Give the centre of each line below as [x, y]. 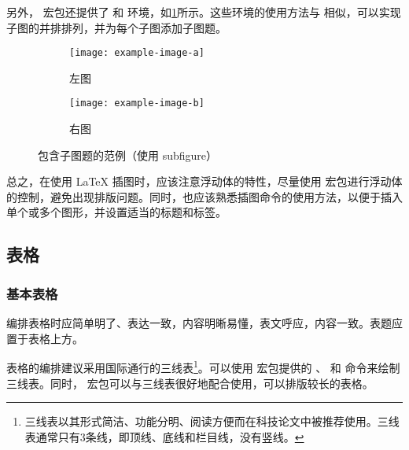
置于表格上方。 [45, 338]
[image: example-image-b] [137, 103]
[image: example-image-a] [137, 53]
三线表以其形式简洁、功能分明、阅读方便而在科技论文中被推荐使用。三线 [212, 421]
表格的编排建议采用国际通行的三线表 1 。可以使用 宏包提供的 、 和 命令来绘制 [203, 366]
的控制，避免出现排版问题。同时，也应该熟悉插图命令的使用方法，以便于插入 [204, 196]
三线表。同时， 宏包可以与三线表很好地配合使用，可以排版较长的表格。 [190, 383]
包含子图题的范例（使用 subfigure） [128, 155]
